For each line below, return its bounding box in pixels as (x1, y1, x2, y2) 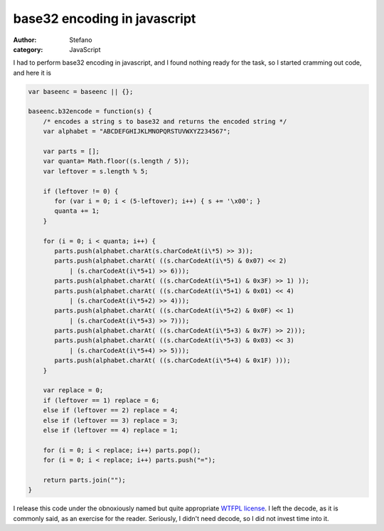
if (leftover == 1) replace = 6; (43, 396, 160, 404)
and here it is (13, 68, 51, 77)
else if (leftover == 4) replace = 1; (43, 426, 178, 434)
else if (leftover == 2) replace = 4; (43, 406, 178, 414)
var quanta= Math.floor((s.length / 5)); (43, 157, 190, 165)
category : (13, 45, 43, 53)
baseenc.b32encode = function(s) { (28, 107, 152, 115)
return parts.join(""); (43, 475, 126, 484)
